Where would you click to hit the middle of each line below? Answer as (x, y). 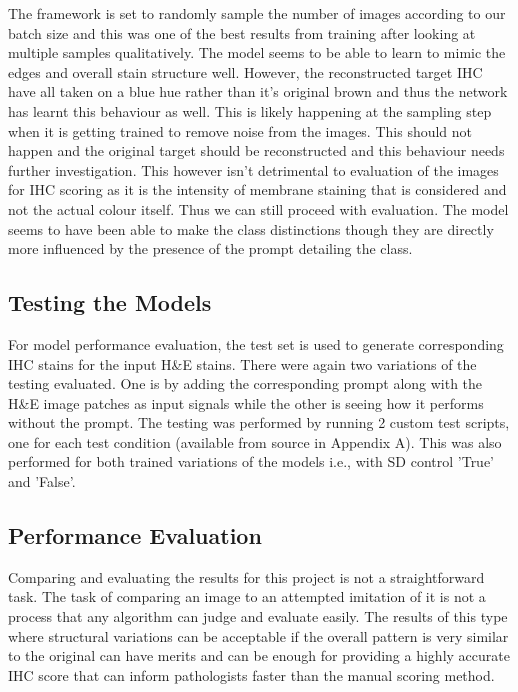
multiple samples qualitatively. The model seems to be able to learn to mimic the (257, 52)
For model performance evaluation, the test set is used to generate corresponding (256, 343)
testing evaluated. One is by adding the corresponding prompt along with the (245, 383)
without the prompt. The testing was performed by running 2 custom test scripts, (259, 422)
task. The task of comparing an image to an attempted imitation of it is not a (247, 596)
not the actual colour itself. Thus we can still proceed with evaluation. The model (258, 208)
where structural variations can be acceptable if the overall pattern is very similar (258, 635)
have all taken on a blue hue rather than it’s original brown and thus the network (258, 91)
